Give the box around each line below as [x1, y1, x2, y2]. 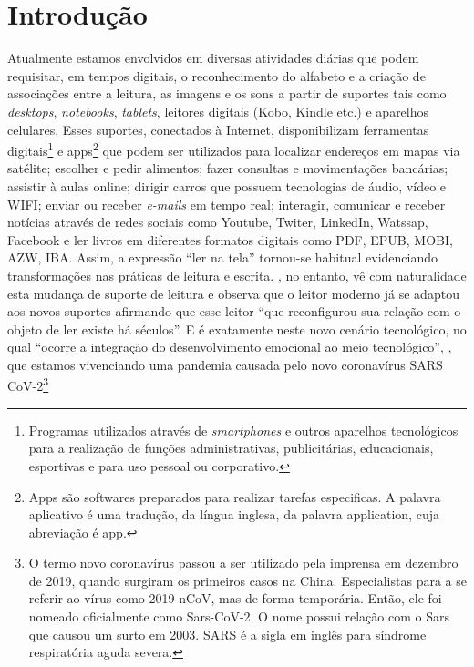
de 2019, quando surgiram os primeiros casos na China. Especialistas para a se [28, 570, 467, 590]
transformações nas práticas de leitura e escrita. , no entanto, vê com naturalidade [7, 265, 467, 284]
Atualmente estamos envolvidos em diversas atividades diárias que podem [7, 48, 419, 67]
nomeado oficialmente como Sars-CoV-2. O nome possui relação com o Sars [28, 607, 449, 626]
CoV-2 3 [7, 374, 49, 395]
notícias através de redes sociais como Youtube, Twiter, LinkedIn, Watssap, [7, 212, 428, 231]
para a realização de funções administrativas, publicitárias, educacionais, [28, 438, 434, 457]
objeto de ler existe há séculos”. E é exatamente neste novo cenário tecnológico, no [7, 319, 467, 338]
